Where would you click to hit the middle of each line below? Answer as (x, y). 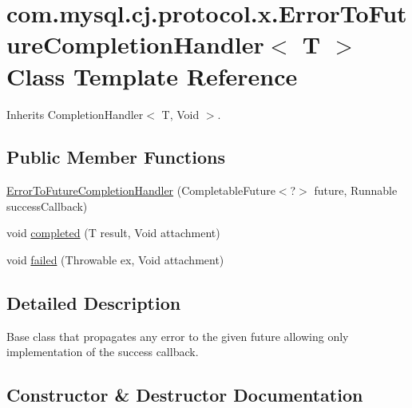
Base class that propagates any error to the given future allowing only (178, 336)
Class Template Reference (152, 75)
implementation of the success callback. (103, 352)
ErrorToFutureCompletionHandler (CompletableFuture (141, 190)
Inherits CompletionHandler (75, 114)
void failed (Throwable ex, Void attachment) (115, 260)
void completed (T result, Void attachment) (113, 233)
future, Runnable (356, 190)
